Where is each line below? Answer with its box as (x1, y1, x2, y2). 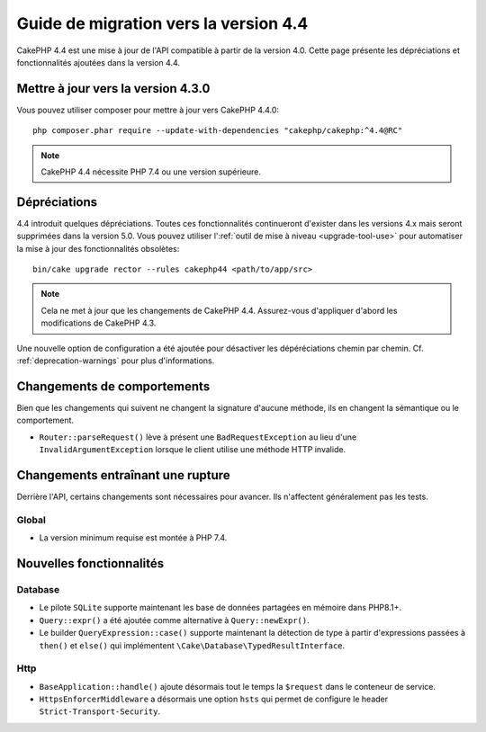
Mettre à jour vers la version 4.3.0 (16, 81, 211, 96)
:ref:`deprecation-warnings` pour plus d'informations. (16, 355, 215, 366)
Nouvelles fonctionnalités (16, 556, 165, 571)
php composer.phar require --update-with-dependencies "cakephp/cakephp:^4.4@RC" (32, 126, 403, 136)
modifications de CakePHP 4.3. (40, 317, 157, 328)
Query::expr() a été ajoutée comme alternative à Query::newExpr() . (39, 614, 310, 625)
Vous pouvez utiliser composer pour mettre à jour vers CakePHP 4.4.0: (16, 104, 279, 115)
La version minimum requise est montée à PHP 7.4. (39, 532, 228, 543)
